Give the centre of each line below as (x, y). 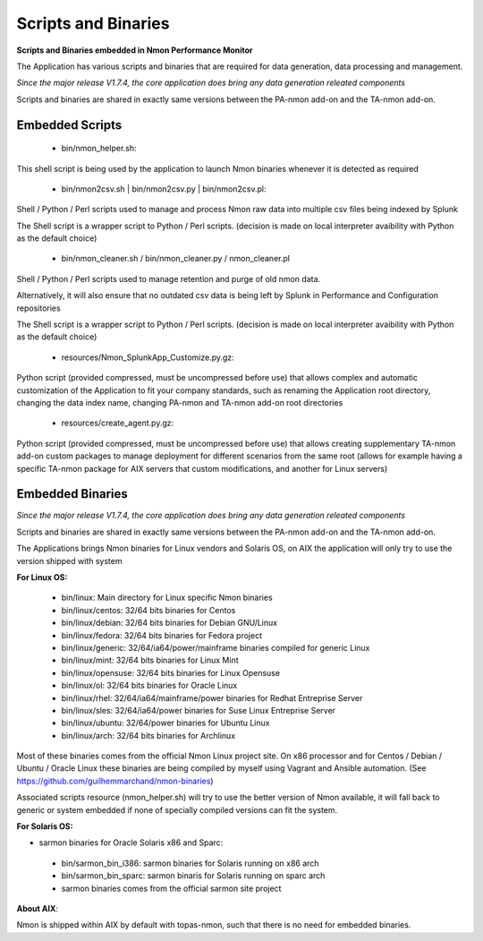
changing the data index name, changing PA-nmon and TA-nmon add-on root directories (180, 402)
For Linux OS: (42, 577)
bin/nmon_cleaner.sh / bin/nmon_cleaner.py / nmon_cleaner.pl (176, 259)
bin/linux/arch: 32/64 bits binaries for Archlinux (148, 735)
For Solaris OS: (45, 826)
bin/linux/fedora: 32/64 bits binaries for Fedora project (162, 635)
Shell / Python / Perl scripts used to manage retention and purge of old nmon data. (169, 278)
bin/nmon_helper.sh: (99, 149)
